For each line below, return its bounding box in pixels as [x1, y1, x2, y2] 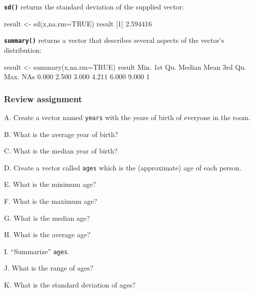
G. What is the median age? [4, 212, 90, 223]
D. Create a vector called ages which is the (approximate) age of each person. [4, 162, 242, 172]
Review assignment [4, 92, 82, 105]
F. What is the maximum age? [4, 196, 97, 206]
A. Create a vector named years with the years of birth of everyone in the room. [4, 112, 251, 122]
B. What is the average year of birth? [4, 129, 118, 139]
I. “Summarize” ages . [4, 246, 70, 256]
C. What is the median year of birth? [4, 146, 118, 156]
